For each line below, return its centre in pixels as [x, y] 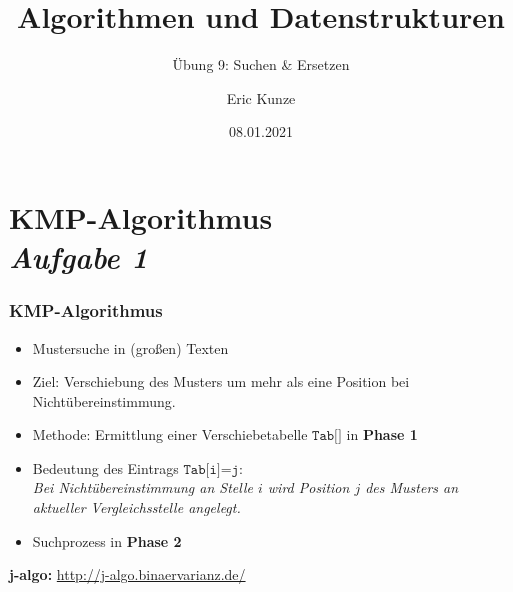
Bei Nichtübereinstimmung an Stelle [142, 487]
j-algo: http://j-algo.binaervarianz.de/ [127, 574]
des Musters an [412, 487]
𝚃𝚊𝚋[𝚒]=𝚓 [211, 469]
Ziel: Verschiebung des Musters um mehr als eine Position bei [221, 381]
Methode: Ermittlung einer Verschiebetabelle [170, 434]
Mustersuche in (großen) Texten [130, 347]
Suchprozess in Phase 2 [107, 540]
